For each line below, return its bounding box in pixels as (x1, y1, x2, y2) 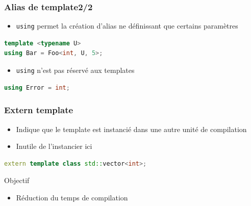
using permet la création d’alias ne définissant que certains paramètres (16, 20, 238, 31)
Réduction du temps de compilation (16, 192, 128, 202)
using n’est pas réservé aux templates (16, 65, 135, 75)
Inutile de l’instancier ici (16, 141, 92, 151)
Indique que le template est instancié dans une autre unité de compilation (16, 123, 247, 134)
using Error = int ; (4, 84, 70, 91)
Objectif (4, 175, 30, 186)
